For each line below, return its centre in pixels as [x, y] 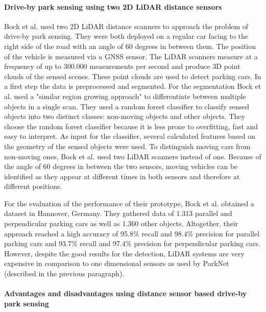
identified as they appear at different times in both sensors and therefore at [122, 176]
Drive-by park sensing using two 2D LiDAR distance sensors [113, 6]
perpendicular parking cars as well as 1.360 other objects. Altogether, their [121, 223]
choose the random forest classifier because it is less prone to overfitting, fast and [131, 126]
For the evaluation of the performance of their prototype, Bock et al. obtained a [129, 203]
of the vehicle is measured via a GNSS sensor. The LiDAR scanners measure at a [131, 56]
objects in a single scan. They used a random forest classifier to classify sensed [127, 106]
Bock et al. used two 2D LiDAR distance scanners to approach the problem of [126, 26]
